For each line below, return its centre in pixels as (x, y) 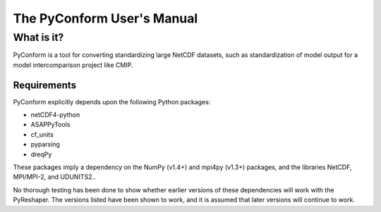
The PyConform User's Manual (105, 18)
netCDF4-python (55, 115)
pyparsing (45, 144)
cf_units (42, 135)
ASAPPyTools (50, 125)
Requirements (45, 85)
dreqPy (41, 154)
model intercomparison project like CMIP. (73, 65)
